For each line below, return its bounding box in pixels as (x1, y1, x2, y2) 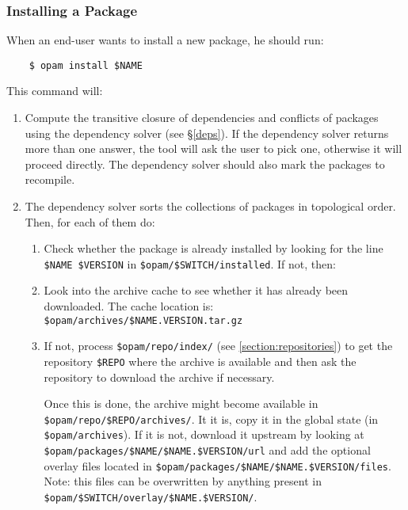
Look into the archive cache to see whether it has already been (44, 282, 349, 299)
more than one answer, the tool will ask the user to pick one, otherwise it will (25, 140, 402, 157)
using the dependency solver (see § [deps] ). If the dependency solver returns (25, 124, 389, 141)
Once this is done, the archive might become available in (44, 395, 318, 412)
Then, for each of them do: (25, 213, 155, 230)
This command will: (6, 82, 103, 99)
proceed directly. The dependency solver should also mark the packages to (25, 155, 385, 172)
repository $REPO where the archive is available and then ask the (44, 352, 357, 369)
